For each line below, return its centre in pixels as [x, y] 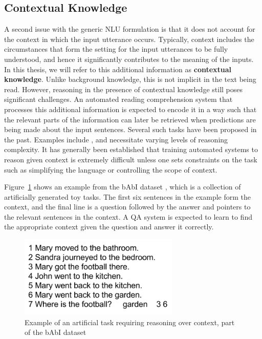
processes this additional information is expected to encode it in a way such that [130, 109]
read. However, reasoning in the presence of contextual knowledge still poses [124, 89]
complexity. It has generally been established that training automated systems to [131, 149]
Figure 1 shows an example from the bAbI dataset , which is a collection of [123, 187]
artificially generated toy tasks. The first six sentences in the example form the [128, 196]
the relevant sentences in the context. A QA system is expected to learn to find [128, 216]
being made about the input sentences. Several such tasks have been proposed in [130, 129]
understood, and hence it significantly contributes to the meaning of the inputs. [129, 59]
